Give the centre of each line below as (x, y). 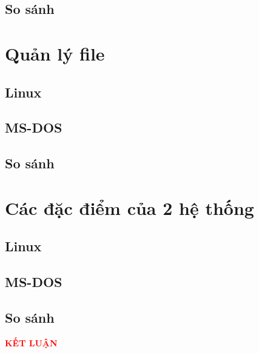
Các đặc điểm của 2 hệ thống (129, 207)
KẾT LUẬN (31, 342)
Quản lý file (55, 53)
